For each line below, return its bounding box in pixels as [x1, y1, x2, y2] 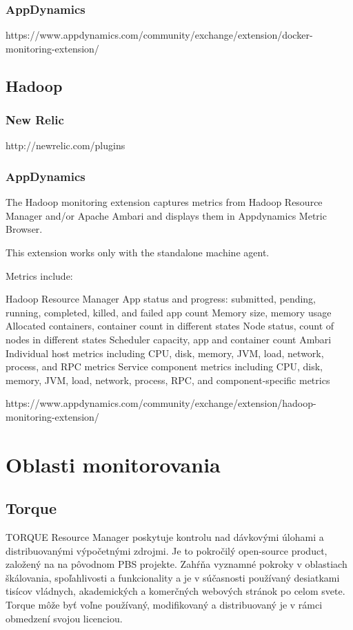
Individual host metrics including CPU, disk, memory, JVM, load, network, [6, 345, 324, 360]
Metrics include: [6, 268, 73, 283]
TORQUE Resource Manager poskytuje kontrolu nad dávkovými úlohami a [6, 530, 324, 544]
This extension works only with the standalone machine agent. [6, 245, 270, 259]
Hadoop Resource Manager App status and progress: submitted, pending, [6, 292, 316, 306]
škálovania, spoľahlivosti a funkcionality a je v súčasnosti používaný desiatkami [6, 570, 340, 584]
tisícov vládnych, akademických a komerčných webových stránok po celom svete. [6, 584, 345, 598]
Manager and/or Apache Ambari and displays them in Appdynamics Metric [6, 208, 327, 222]
